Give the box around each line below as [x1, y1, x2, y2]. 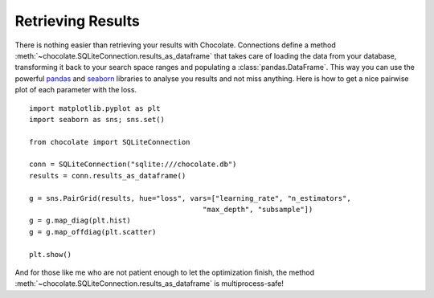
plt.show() [29, 250, 72, 259]
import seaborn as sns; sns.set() [29, 115, 165, 124]
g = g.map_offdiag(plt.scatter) [29, 227, 157, 236]
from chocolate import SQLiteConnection [29, 137, 190, 146]
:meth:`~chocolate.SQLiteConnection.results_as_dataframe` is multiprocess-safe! [14, 279, 285, 288]
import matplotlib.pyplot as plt [29, 104, 161, 112]
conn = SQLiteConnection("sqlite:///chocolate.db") [29, 160, 237, 169]
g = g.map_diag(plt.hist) [29, 216, 132, 225]
